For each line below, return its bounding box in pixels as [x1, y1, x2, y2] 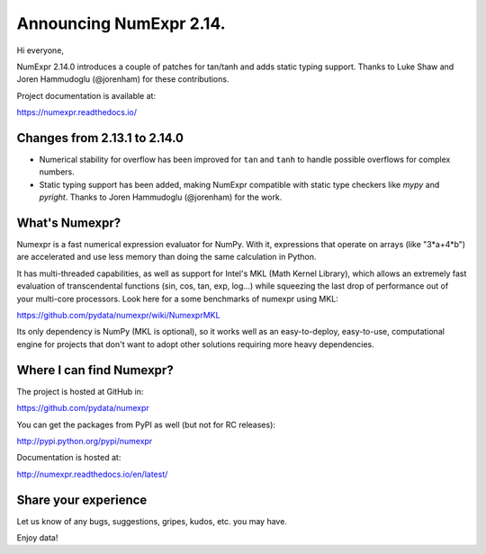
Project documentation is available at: [16, 90, 157, 101]
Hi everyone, [16, 45, 65, 56]
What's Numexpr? [16, 216, 121, 230]
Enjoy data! [16, 532, 58, 543]
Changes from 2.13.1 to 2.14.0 [16, 130, 184, 146]
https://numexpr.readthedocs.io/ [16, 107, 138, 118]
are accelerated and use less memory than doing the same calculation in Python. [16, 252, 317, 263]
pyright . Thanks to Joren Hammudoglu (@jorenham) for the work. [39, 192, 283, 202]
